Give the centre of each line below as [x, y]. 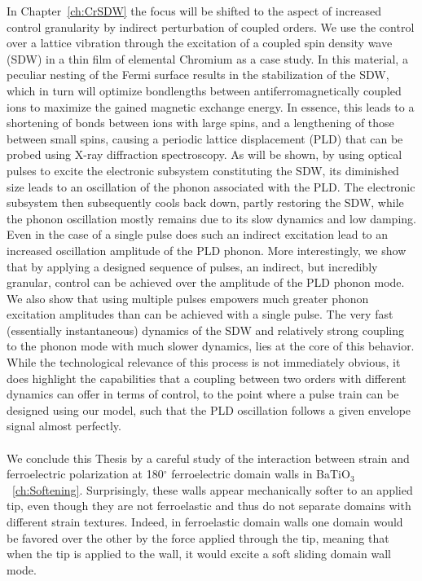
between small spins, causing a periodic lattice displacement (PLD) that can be [205, 138]
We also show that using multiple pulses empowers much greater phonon [188, 298]
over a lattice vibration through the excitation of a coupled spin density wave [200, 43]
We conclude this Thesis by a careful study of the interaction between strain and [208, 458]
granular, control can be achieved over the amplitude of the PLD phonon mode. [206, 282]
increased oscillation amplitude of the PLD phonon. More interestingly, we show [207, 250]
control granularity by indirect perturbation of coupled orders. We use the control [211, 26]
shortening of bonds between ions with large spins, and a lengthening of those [200, 123]
